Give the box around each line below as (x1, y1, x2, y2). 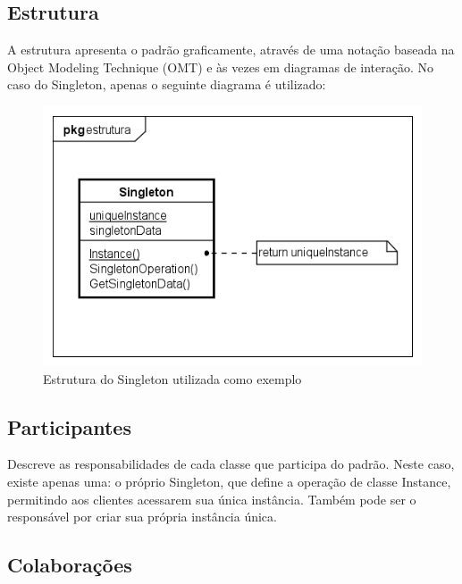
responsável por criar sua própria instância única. (7, 507, 277, 526)
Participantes (7, 413, 131, 440)
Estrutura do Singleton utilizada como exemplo (43, 369, 302, 388)
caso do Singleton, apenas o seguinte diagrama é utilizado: (7, 75, 326, 94)
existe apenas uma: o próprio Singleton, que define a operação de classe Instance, (7, 472, 451, 491)
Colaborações (7, 551, 132, 579)
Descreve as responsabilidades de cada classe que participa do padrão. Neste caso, (7, 455, 455, 473)
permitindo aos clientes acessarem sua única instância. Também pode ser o (7, 489, 416, 508)
